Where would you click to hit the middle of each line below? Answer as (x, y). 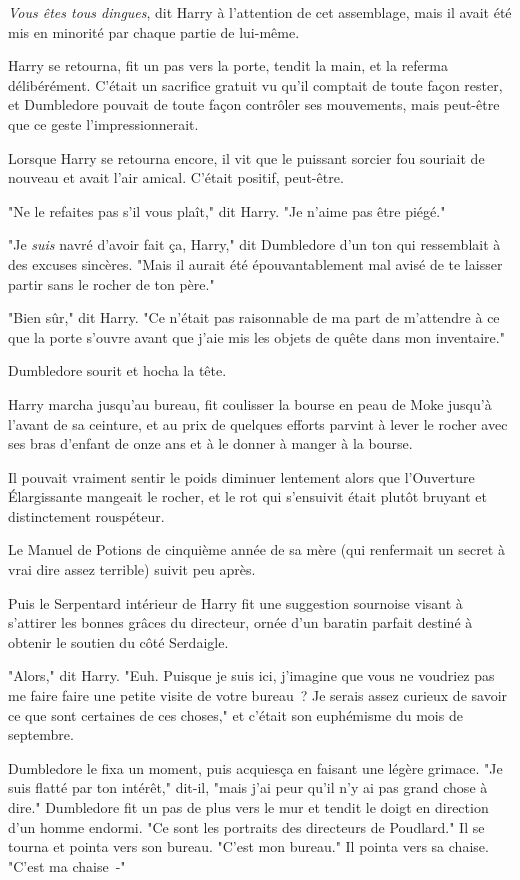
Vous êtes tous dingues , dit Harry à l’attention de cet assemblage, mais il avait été (260, 12)
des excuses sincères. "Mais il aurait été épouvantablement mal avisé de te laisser (255, 263)
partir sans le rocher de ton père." (111, 283)
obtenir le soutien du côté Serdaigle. (118, 641)
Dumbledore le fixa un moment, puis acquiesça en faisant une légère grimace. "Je (255, 767)
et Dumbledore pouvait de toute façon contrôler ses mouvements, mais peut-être (254, 104)
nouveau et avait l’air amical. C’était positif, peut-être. (176, 177)
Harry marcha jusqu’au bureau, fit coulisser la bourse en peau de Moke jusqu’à (250, 403)
